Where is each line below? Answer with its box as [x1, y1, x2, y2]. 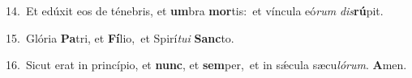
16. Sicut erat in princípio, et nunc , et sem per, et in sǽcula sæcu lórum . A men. [6, 56, 407, 73]
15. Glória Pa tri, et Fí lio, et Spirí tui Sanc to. [6, 29, 234, 46]
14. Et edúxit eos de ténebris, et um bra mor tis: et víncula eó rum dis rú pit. [6, 2, 384, 18]
